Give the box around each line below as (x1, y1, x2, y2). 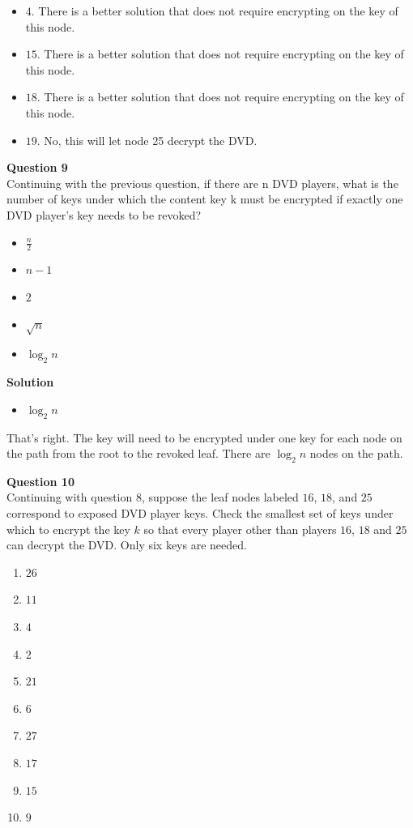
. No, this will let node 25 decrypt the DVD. (36, 131, 258, 148)
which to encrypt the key (6, 520, 130, 537)
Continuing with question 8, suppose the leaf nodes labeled (6, 489, 299, 506)
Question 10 (6, 472, 75, 489)
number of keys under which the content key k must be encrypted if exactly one (6, 190, 403, 207)
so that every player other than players (143, 520, 337, 537)
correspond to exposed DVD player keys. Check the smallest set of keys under (6, 505, 394, 522)
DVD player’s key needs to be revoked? (6, 206, 202, 223)
